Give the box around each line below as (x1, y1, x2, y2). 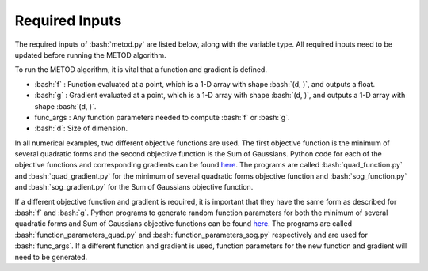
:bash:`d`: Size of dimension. (34, 123, 128, 134)
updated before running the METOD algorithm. (14, 50, 166, 59)
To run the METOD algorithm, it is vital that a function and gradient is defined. (14, 65, 267, 74)
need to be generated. (14, 252, 88, 262)
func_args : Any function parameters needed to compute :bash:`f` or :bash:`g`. (34, 112, 290, 122)
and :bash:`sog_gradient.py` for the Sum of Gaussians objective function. (14, 183, 254, 192)
